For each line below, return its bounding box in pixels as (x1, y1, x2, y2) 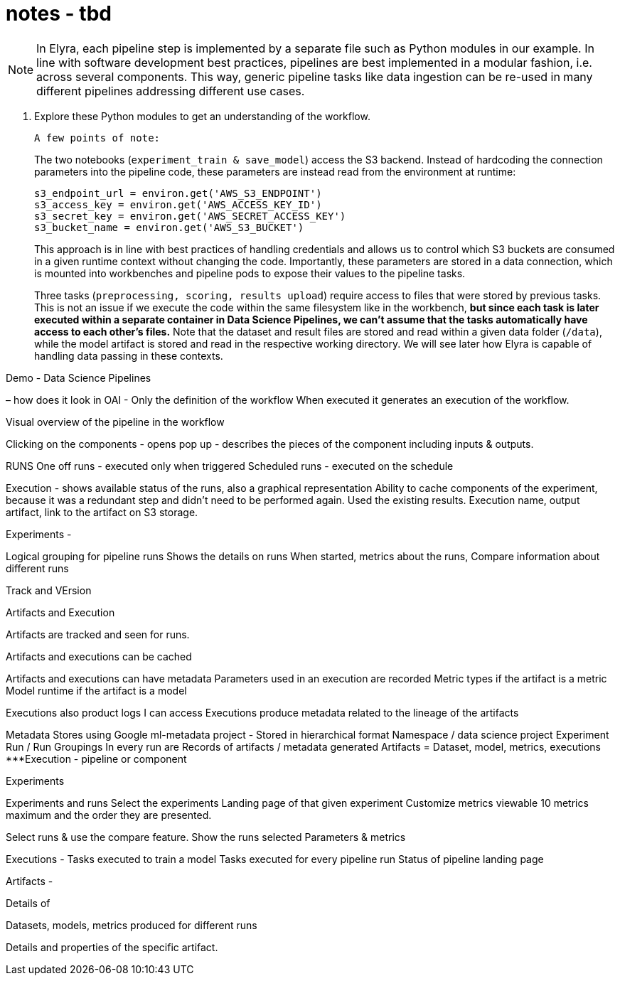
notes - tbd (6, 1, 112, 26)
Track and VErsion (6, 584, 92, 596)
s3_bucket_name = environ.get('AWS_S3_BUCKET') (34, 221, 304, 233)
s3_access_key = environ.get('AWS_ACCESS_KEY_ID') (34, 198, 322, 210)
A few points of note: (34, 132, 161, 144)
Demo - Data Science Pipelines (6, 371, 151, 384)
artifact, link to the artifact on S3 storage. (6, 505, 198, 518)
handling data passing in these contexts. (34, 349, 223, 362)
